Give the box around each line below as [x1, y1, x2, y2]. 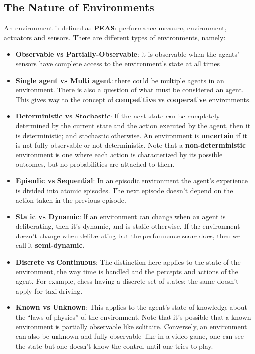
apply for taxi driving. [15, 285, 83, 295]
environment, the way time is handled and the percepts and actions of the [15, 266, 238, 276]
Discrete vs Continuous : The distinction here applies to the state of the [15, 257, 241, 267]
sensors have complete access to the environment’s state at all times [15, 58, 220, 68]
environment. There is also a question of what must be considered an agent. [15, 85, 244, 95]
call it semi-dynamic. [15, 240, 85, 250]
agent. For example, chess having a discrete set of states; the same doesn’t [15, 276, 239, 286]
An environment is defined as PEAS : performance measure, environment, [4, 23, 227, 33]
